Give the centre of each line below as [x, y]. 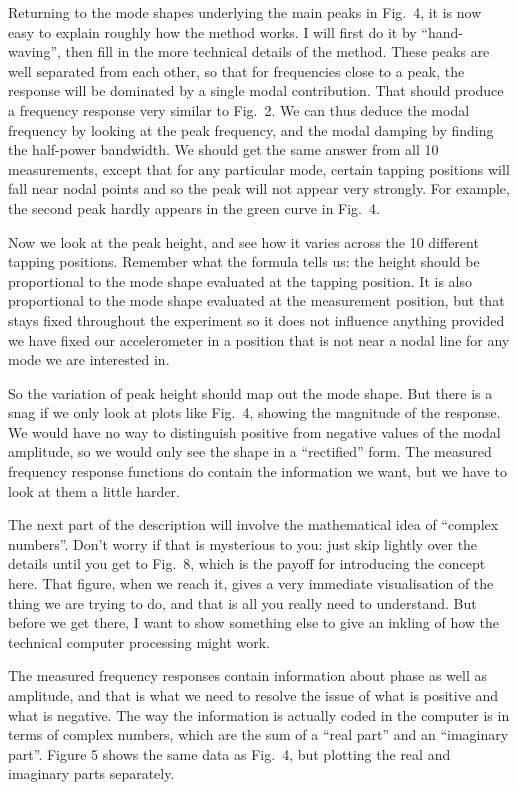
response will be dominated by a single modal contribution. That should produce [256, 90]
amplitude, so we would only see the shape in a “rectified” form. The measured [250, 451]
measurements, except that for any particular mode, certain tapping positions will [259, 168]
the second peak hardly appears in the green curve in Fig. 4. [194, 207]
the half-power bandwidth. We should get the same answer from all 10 [223, 149]
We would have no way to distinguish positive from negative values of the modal [254, 431]
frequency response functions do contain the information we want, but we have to [257, 471]
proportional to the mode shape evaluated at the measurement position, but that [256, 300]
